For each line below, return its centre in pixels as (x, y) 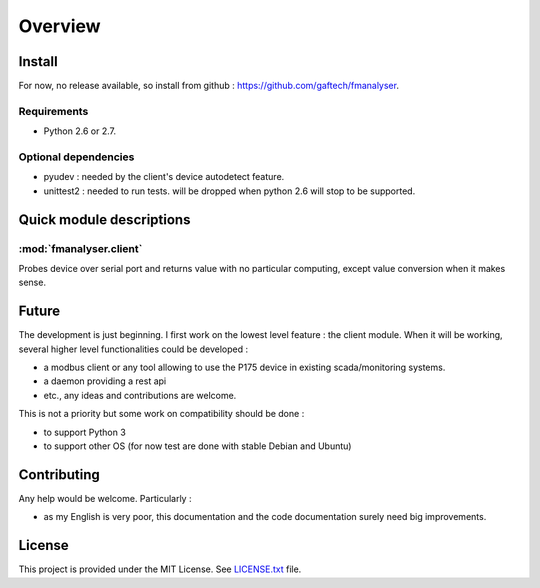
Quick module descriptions (104, 219)
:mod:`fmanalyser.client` (80, 248)
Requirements (53, 111)
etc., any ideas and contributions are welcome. (140, 395)
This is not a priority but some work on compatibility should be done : (161, 414)
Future (39, 311)
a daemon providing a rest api (105, 381)
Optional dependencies (76, 157)
